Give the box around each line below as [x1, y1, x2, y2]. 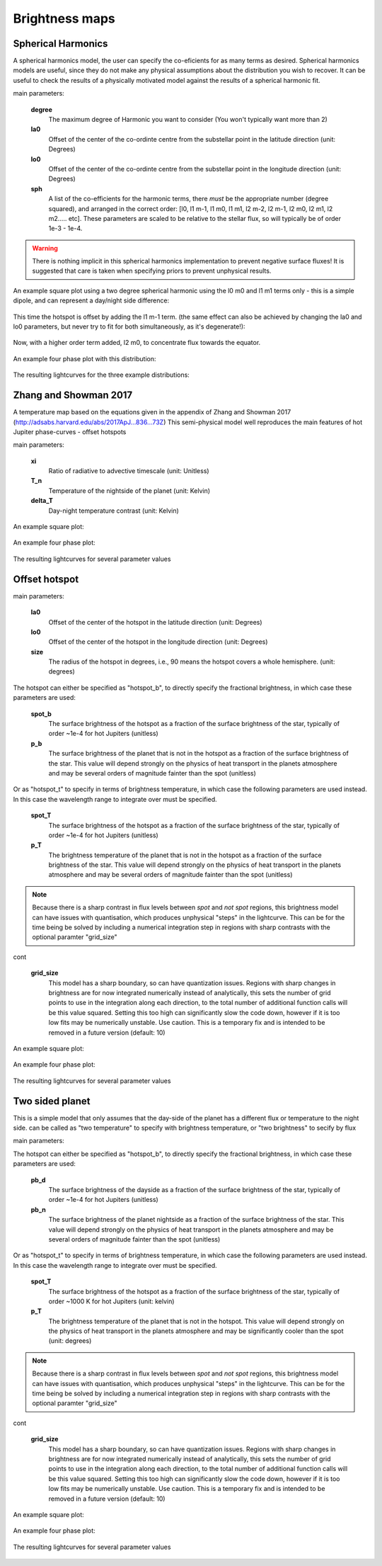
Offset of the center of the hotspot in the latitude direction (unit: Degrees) [48, 618, 262, 626]
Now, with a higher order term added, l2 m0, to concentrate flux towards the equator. [13, 339, 261, 347]
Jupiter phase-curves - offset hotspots [13, 427, 127, 436]
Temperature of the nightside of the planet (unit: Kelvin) [48, 486, 211, 495]
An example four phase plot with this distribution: [13, 354, 156, 363]
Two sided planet [13, 1095, 91, 1107]
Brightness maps [13, 11, 116, 26]
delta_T [30, 497, 53, 505]
